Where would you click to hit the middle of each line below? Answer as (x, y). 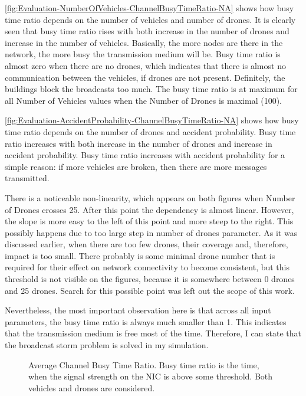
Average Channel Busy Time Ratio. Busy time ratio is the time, (144, 364)
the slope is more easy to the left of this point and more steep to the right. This (149, 221)
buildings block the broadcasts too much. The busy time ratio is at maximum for (151, 89)
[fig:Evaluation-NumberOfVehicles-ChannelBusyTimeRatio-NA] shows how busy (149, 8)
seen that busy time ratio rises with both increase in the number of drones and (147, 31)
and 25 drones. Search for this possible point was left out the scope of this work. (150, 290)
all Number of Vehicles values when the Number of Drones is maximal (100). (143, 100)
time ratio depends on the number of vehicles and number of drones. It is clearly (150, 19)
